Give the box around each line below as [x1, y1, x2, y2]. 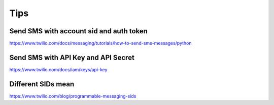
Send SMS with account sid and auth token [9, 27, 148, 35]
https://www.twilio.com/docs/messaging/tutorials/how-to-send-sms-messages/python [9, 40, 192, 46]
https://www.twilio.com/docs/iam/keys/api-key [9, 66, 108, 73]
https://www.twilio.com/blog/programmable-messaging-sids [9, 93, 136, 99]
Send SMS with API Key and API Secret [9, 53, 134, 62]
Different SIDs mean [9, 80, 75, 88]
